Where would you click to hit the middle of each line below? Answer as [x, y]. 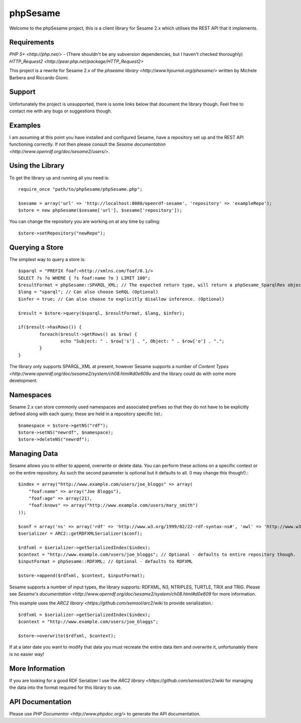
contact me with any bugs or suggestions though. [61, 111]
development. [23, 381]
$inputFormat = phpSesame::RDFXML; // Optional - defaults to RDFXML [106, 562]
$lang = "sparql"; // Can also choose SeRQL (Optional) [88, 292]
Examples [25, 125]
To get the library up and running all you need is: [59, 178]
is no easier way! [27, 654]
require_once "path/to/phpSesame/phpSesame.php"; [81, 189]
